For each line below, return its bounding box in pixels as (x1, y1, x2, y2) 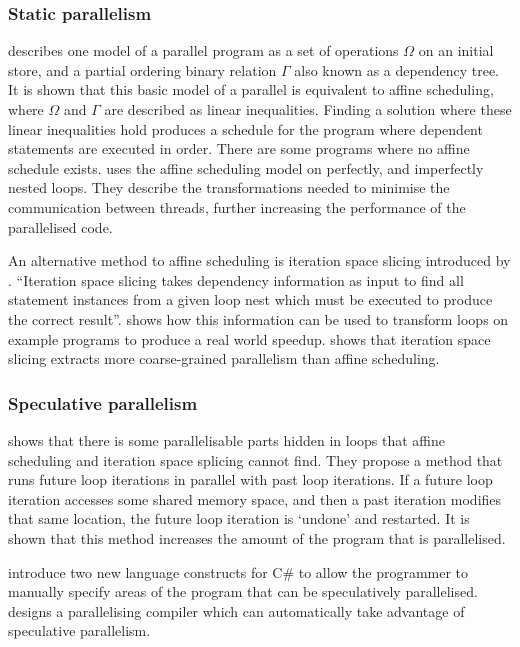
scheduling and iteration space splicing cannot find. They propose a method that (8, 449, 503, 470)
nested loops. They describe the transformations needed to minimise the (8, 177, 450, 198)
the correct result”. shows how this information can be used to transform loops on (8, 308, 509, 329)
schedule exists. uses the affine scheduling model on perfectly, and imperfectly (8, 157, 484, 178)
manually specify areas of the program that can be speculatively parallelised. (8, 581, 478, 602)
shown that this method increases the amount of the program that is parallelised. (8, 527, 506, 548)
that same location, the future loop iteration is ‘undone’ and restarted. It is (8, 508, 470, 529)
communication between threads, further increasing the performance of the (8, 196, 466, 217)
